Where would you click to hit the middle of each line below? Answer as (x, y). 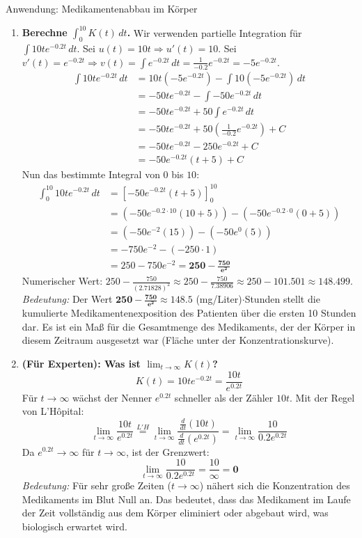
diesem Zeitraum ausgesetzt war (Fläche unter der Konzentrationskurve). (178, 340)
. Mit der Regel (322, 397)
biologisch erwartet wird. (74, 526)
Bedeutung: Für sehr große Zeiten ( (96, 485)
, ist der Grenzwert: (167, 451)
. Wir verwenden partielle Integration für (214, 32)
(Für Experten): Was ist (81, 363)
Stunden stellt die (282, 299)
